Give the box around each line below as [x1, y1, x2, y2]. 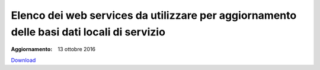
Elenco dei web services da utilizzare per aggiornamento [11, 9, 297, 22]
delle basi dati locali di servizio [11, 25, 166, 38]
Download [11, 56, 36, 64]
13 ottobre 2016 [57, 46, 96, 53]
